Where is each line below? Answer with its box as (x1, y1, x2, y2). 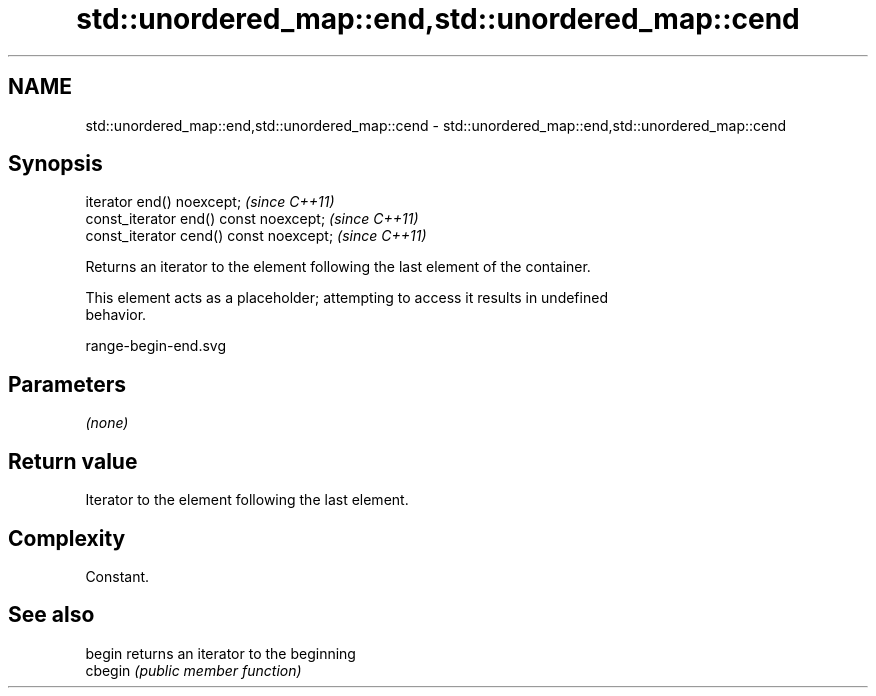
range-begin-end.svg (85, 337, 227, 355)
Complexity (8, 525, 126, 551)
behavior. (85, 306, 147, 324)
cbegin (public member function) (85, 661, 302, 679)
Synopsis (8, 151, 103, 177)
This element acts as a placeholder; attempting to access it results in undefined (85, 289, 608, 307)
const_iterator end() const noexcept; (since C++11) (85, 210, 419, 228)
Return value (8, 448, 138, 474)
